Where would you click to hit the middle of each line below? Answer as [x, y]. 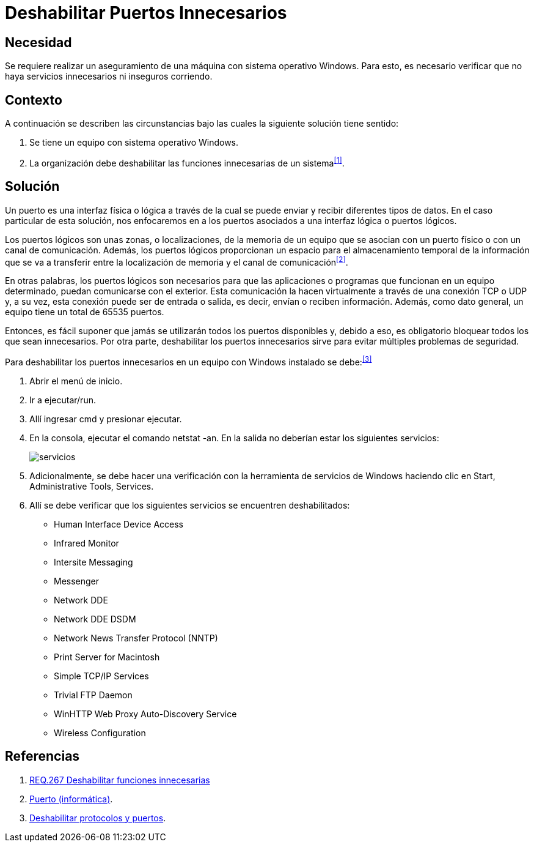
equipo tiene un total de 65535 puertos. [85, 312]
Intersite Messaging [93, 562]
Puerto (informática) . [71, 799]
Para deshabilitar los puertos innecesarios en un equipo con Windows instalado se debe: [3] [188, 361]
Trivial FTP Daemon [93, 695]
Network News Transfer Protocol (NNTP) [136, 638]
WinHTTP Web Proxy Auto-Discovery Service [145, 714]
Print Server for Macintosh [107, 657]
